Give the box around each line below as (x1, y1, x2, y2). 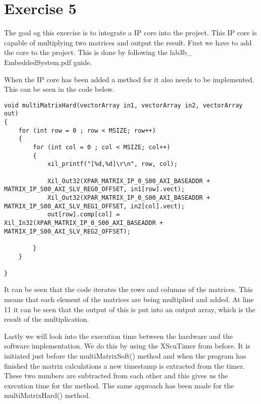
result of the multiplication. (4, 314, 89, 324)
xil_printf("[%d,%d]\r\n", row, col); (47, 160, 178, 168)
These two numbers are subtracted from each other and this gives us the (4, 370, 228, 381)
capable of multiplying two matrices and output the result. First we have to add (4, 37, 252, 47)
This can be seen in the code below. (4, 84, 115, 94)
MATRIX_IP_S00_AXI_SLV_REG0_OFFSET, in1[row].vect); (4, 186, 185, 193)
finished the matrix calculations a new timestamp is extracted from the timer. (4, 360, 245, 371)
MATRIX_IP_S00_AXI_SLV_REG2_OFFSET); (4, 227, 131, 235)
